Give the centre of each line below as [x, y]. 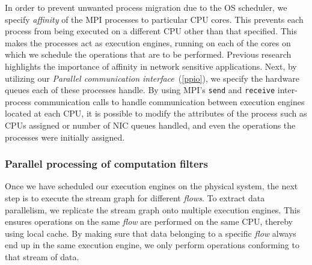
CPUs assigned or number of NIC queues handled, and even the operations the [150, 125]
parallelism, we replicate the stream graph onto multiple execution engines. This [153, 209]
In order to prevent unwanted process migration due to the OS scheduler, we [146, 7]
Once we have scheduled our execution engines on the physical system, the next [151, 186]
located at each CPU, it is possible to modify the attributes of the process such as [156, 113]
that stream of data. [42, 256]
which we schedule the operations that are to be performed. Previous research [148, 54]
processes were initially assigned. [65, 137]
